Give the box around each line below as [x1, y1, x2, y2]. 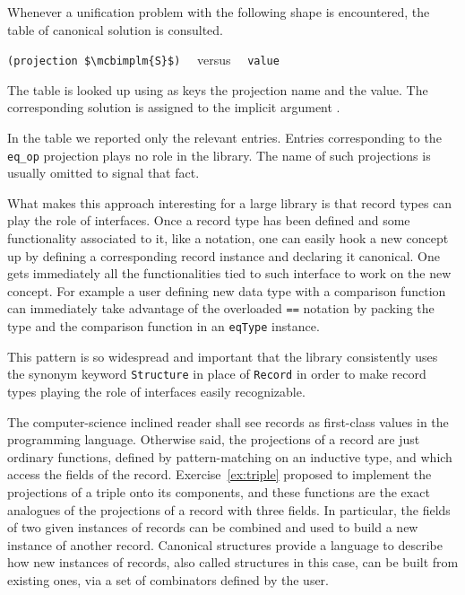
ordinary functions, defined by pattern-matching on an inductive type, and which [7, 447, 452, 466]
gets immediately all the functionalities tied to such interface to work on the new [7, 264, 452, 283]
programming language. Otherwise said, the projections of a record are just [7, 430, 420, 449]
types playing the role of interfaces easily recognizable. [7, 382, 306, 400]
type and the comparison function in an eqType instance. [7, 317, 320, 336]
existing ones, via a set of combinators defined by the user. [7, 570, 330, 589]
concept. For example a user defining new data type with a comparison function [7, 281, 446, 300]
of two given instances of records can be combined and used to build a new [7, 518, 418, 537]
